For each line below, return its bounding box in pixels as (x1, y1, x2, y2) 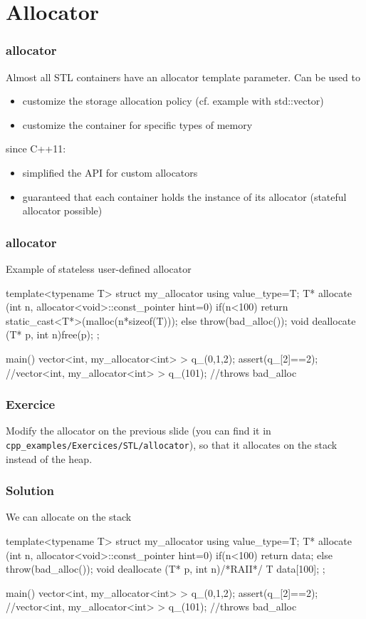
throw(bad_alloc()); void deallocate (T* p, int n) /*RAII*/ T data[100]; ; (6, 561, 325, 576)
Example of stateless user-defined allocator (6, 261, 192, 276)
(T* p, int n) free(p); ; (6, 327, 100, 342)
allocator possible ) (22, 203, 103, 218)
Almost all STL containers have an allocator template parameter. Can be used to (6, 69, 360, 84)
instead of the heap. (6, 451, 93, 466)
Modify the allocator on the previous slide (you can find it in (6, 423, 271, 438)
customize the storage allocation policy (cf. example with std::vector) (22, 93, 324, 108)
